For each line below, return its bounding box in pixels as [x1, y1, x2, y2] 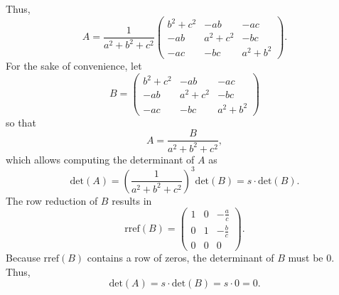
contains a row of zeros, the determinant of [87, 250, 274, 265]
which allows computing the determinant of [6, 151, 195, 166]
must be [288, 250, 323, 265]
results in [112, 193, 152, 208]
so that [6, 114, 36, 129]
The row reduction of [6, 193, 98, 208]
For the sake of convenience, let [6, 58, 142, 73]
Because [6, 250, 41, 265]
